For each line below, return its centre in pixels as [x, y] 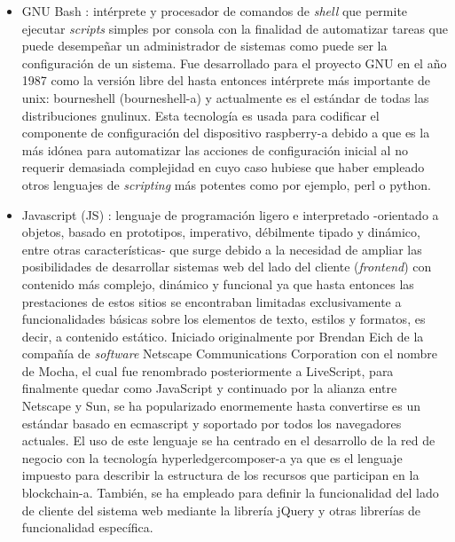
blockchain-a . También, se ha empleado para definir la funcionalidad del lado [230, 493]
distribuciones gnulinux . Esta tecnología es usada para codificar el [200, 115]
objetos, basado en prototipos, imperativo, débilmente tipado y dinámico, [221, 232]
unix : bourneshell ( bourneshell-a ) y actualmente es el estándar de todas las [225, 97]
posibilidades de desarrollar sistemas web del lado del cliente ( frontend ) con [227, 267]
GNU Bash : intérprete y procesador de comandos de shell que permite [215, 11]
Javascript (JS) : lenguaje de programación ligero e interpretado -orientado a [230, 214]
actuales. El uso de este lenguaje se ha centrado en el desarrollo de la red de [228, 440]
